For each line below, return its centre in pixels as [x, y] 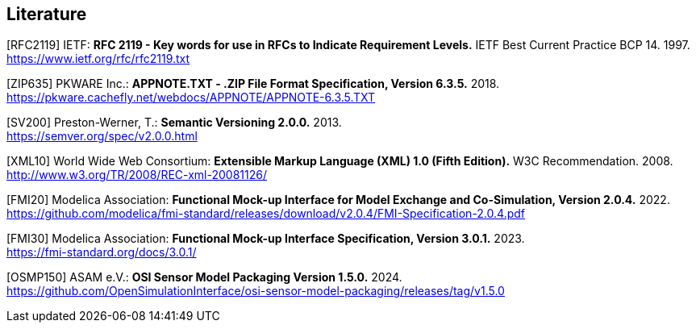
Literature [47, 14]
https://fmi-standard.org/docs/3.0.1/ [102, 252]
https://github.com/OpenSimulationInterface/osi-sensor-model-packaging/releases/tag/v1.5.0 [256, 291]
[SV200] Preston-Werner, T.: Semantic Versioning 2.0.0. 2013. [174, 123]
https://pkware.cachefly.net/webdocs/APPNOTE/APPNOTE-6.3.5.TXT [191, 98]
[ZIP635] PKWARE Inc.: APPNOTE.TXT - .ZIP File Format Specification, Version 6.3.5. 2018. [253, 84]
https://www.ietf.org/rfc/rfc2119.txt [98, 59]
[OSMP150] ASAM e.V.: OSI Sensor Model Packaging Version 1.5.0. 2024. [204, 277]
